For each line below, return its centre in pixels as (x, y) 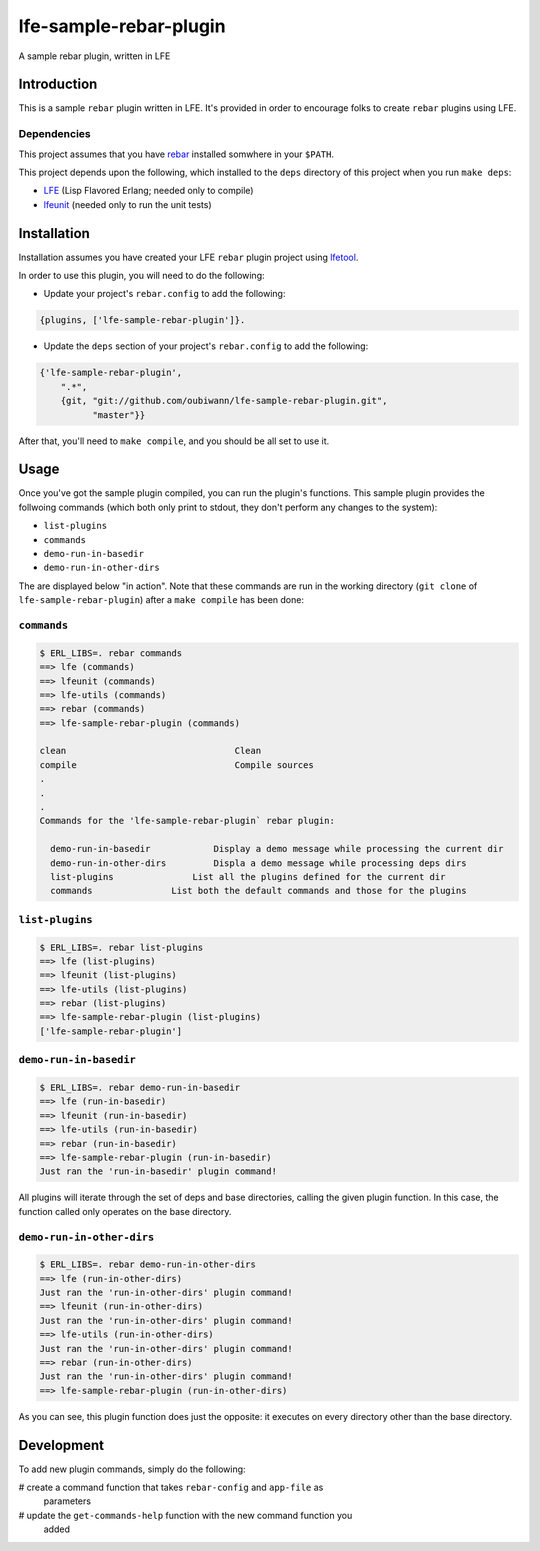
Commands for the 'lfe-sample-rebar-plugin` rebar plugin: (187, 821)
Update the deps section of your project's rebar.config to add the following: (206, 346)
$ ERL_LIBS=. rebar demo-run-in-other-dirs (148, 1264)
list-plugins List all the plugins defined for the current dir (248, 876)
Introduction (58, 84)
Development (61, 1445)
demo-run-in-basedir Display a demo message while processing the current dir (277, 849)
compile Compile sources (176, 764)
